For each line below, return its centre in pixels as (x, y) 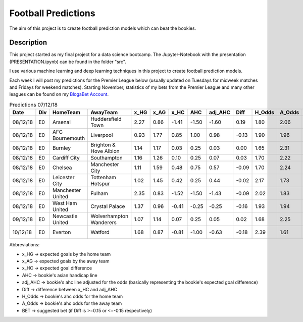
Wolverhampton (110, 216)
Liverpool (102, 135)
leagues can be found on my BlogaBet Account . (59, 94)
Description (28, 43)
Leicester (63, 178)
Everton (62, 232)
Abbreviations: (24, 245)
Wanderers (104, 223)
